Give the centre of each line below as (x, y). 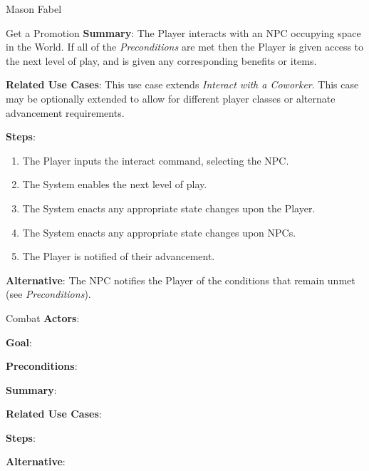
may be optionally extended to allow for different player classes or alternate (171, 98)
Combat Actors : (43, 317)
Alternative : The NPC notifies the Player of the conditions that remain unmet (181, 280)
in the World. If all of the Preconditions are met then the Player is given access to (185, 47)
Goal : (19, 342)
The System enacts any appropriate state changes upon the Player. (169, 208)
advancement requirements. (65, 112)
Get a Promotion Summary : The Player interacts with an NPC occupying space (183, 32)
